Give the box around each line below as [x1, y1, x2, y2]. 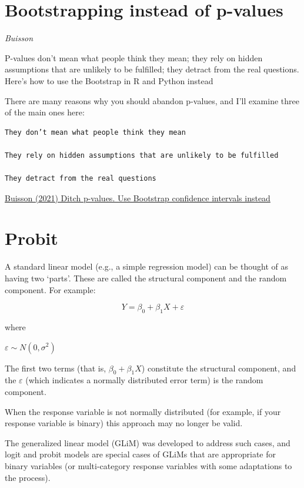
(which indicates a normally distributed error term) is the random [25, 374, 263, 386]
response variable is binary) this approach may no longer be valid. [5, 417, 243, 429]
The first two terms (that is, [5, 361, 106, 374]
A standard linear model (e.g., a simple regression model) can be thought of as [5, 260, 288, 273]
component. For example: [5, 283, 96, 296]
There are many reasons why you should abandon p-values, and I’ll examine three [5, 94, 299, 107]
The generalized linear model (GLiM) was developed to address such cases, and [5, 436, 290, 449]
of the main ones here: [5, 106, 85, 118]
